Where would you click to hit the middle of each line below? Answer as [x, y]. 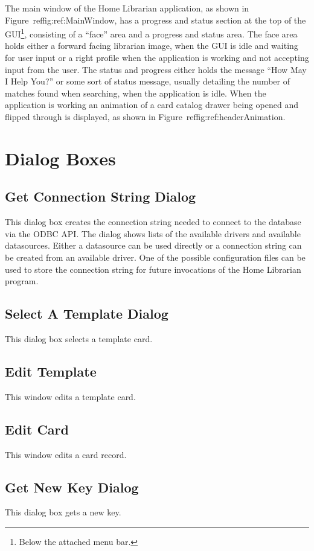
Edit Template [51, 371]
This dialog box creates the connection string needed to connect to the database [153, 222]
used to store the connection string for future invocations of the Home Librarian [153, 269]
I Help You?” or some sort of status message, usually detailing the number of [147, 81]
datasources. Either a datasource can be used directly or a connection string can [153, 245]
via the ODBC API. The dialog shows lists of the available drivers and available [153, 233]
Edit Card [37, 429]
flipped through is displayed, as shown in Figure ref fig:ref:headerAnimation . [145, 116]
